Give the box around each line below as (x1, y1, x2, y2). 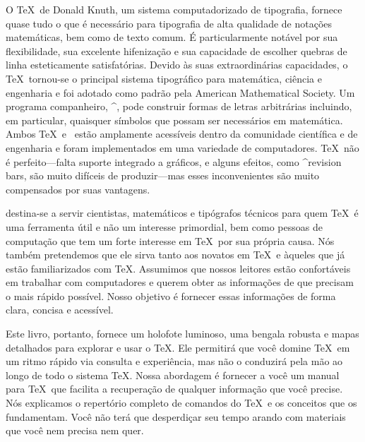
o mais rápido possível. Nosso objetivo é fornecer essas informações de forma (6, 288, 336, 303)
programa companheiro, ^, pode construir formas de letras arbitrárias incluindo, (6, 99, 352, 114)
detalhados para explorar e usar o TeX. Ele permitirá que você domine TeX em (6, 340, 350, 354)
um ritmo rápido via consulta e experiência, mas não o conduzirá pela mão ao (6, 354, 343, 369)
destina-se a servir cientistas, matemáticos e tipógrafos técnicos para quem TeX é (6, 205, 359, 220)
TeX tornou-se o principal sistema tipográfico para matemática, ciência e (6, 71, 322, 85)
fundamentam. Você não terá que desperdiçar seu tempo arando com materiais (6, 409, 346, 424)
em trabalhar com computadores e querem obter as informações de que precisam (6, 275, 354, 289)
